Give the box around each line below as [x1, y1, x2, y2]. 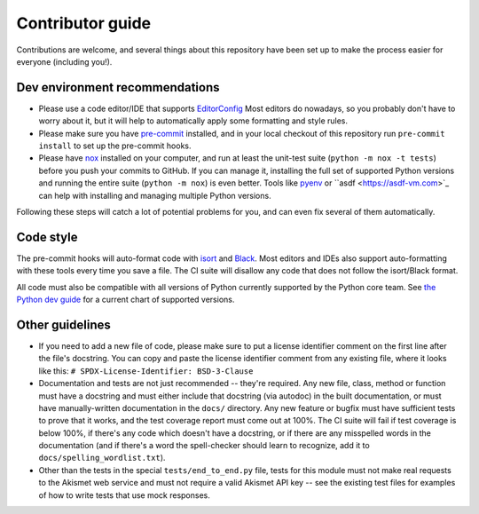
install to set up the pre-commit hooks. [38, 140, 192, 151]
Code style [16, 229, 78, 244]
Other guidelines [16, 317, 111, 332]
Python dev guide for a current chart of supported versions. [16, 294, 235, 305]
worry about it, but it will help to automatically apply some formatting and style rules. [38, 115, 349, 126]
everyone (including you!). [16, 56, 113, 67]
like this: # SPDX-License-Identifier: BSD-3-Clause [38, 365, 254, 376]
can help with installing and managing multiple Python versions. [38, 190, 271, 201]
